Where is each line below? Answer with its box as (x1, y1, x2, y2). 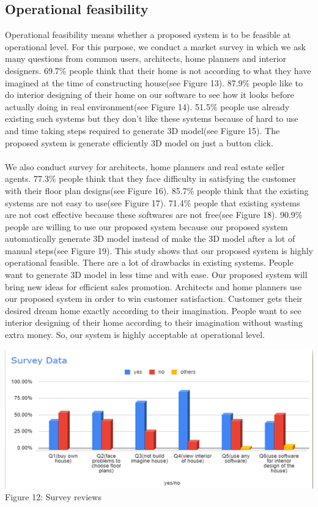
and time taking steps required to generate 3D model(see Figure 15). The (5, 124, 280, 137)
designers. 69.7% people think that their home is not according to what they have (5, 64, 311, 77)
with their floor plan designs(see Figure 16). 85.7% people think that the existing (5, 184, 309, 197)
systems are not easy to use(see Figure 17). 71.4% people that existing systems (5, 196, 300, 209)
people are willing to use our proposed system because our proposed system (5, 220, 288, 233)
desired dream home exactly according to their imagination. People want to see (5, 304, 301, 317)
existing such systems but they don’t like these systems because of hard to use (5, 112, 298, 125)
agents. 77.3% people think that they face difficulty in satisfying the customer (5, 172, 296, 185)
